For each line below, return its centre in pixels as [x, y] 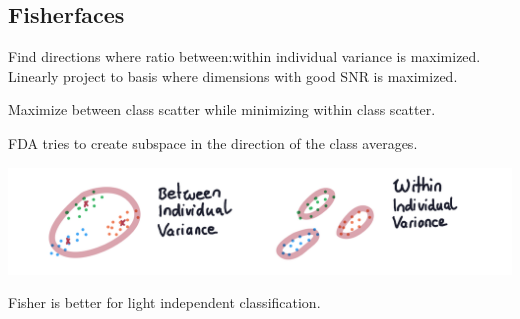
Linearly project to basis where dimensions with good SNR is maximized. [233, 75]
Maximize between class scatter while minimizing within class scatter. [222, 109]
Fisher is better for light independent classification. [164, 302]
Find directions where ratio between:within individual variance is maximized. [244, 56]
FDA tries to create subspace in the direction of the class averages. [213, 142]
